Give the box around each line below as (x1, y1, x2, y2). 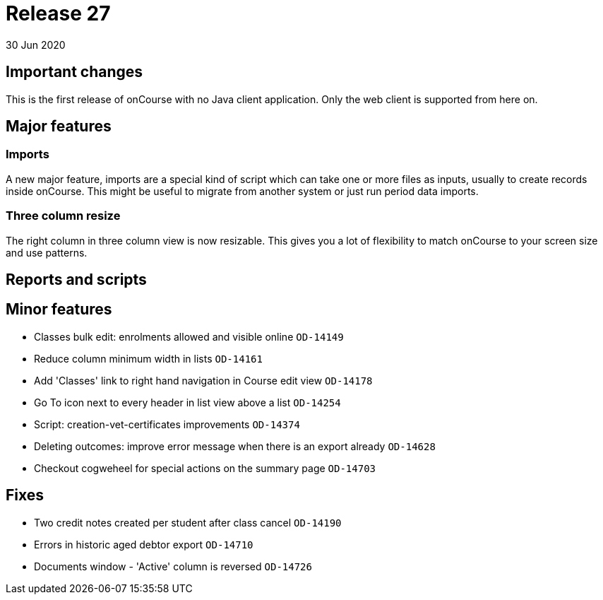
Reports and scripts (6, 270, 147, 288)
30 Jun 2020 (6, 38, 66, 51)
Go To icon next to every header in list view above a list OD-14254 (34, 396, 341, 408)
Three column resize (6, 208, 121, 223)
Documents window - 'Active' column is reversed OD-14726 (34, 560, 312, 572)
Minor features (6, 300, 112, 319)
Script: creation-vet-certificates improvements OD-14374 (34, 418, 300, 430)
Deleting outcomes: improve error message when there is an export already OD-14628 (34, 440, 436, 452)
